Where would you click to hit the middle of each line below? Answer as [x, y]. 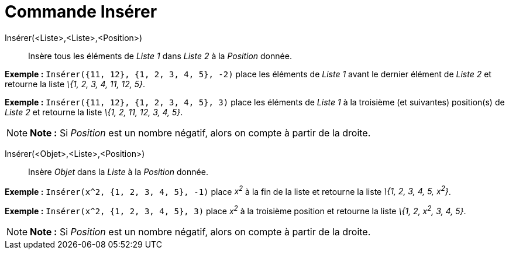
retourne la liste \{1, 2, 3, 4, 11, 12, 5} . [75, 84]
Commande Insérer [81, 12]
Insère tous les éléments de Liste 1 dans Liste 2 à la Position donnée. [160, 56]
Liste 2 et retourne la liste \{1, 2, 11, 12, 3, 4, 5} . [94, 112]
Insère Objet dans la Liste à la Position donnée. [118, 171]
